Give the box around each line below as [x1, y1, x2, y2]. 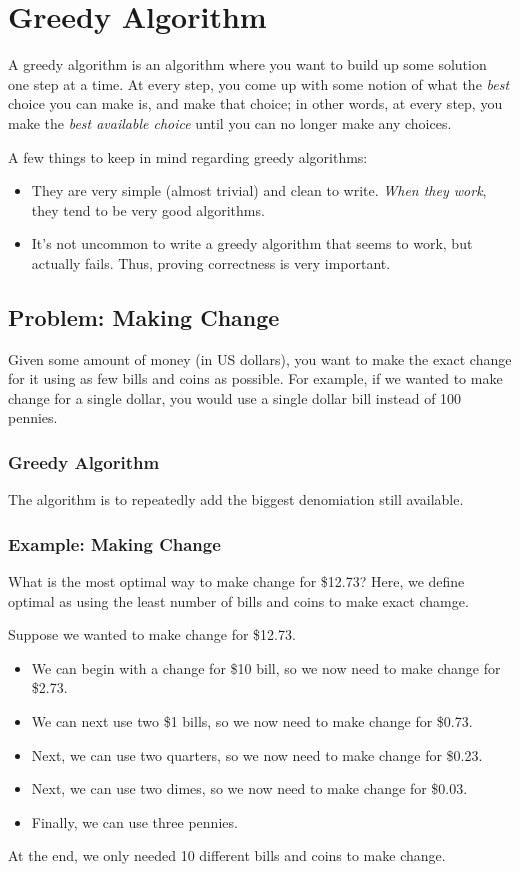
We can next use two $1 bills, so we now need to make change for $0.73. [31, 711, 473, 732]
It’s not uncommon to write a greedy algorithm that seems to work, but [31, 233, 473, 254]
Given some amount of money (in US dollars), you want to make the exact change [8, 348, 512, 369]
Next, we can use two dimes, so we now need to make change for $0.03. [31, 778, 468, 799]
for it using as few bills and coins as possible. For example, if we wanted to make [8, 368, 503, 389]
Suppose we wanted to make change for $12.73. [8, 624, 296, 645]
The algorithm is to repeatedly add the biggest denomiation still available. [8, 489, 464, 510]
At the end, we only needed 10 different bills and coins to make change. [8, 845, 446, 866]
